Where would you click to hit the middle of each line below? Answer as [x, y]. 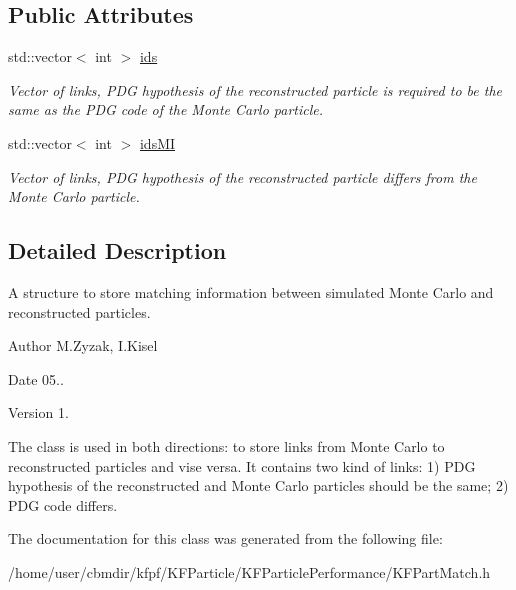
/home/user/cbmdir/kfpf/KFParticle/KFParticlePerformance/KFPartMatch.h [249, 571]
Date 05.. [36, 378]
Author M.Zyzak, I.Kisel [83, 345]
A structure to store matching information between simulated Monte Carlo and [251, 291]
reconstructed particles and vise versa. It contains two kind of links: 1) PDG [242, 465]
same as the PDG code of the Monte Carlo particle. [166, 109]
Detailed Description [117, 250]
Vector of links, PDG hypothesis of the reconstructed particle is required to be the [255, 89]
